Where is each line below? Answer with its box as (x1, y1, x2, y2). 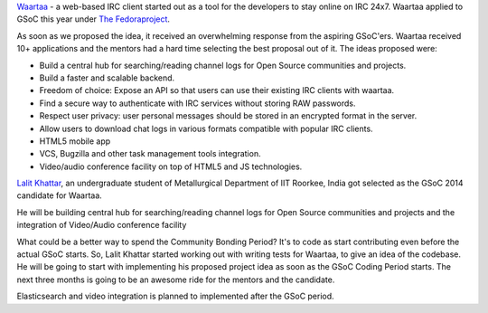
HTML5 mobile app (39, 136, 111, 147)
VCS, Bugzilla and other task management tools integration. (39, 148, 261, 159)
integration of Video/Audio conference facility (16, 220, 187, 231)
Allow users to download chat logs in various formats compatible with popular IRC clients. (39, 123, 374, 134)
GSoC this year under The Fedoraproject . (16, 14, 171, 24)
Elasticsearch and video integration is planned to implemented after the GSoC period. (16, 290, 334, 302)
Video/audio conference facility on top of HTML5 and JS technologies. (39, 161, 303, 172)
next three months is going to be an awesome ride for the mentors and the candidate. (16, 274, 335, 285)
